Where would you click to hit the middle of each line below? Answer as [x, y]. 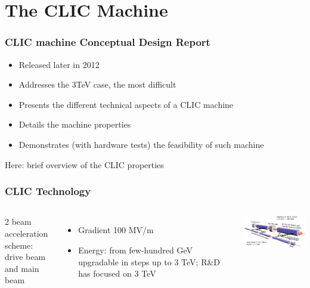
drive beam [25, 257]
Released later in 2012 [59, 64]
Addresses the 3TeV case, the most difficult [97, 84]
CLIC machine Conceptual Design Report [108, 42]
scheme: [19, 245]
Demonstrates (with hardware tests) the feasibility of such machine [141, 144]
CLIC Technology [48, 191]
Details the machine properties [75, 124]
